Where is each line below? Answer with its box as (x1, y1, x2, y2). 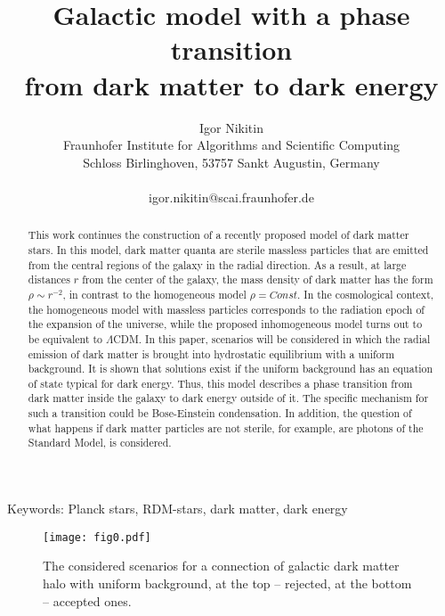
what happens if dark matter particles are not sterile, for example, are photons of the (28, 420, 424, 435)
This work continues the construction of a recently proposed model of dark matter (28, 227, 409, 242)
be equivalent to (28, 331, 103, 346)
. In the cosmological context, (297, 286, 434, 301)
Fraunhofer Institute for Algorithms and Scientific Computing (62, 136, 400, 154)
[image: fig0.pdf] (43, 530, 151, 544)
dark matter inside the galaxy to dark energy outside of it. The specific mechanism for (28, 390, 429, 406)
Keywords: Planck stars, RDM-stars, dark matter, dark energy (7, 499, 348, 518)
